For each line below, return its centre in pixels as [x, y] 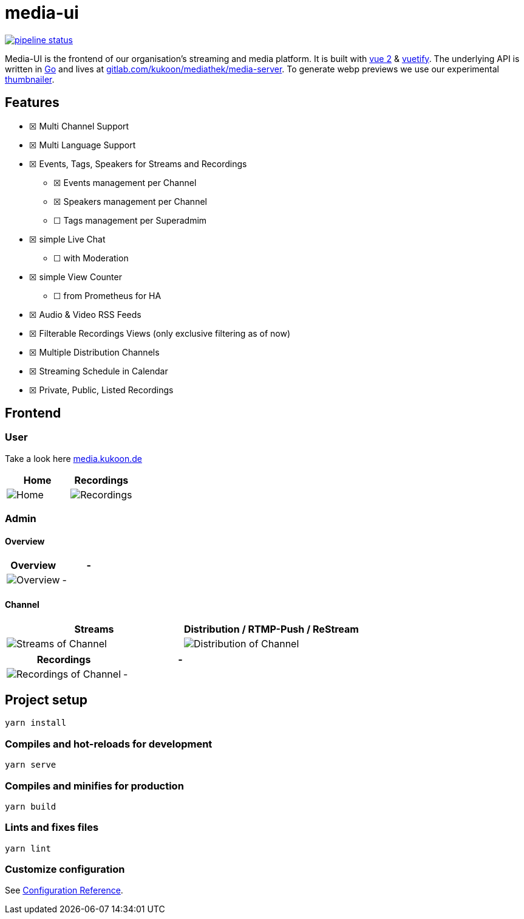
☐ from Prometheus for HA [107, 295]
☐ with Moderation [91, 258]
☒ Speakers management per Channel [130, 201]
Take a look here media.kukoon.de [73, 458]
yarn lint [28, 848]
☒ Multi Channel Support [79, 126]
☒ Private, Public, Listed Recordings [101, 390]
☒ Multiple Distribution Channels [94, 352]
